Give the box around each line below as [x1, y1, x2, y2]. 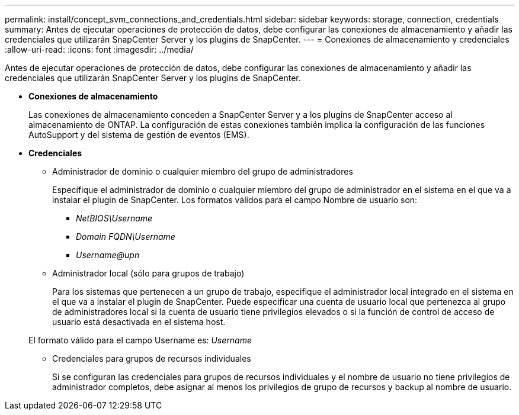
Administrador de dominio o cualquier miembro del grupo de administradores [52, 166, 353, 176]
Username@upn [76, 250, 140, 260]
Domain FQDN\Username [76, 231, 175, 242]
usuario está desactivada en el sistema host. [52, 317, 226, 327]
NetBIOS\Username [76, 213, 153, 223]
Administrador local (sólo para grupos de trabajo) [52, 268, 245, 278]
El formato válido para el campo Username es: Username [28, 335, 252, 345]
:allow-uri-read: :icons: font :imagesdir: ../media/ [5, 44, 194, 54]
